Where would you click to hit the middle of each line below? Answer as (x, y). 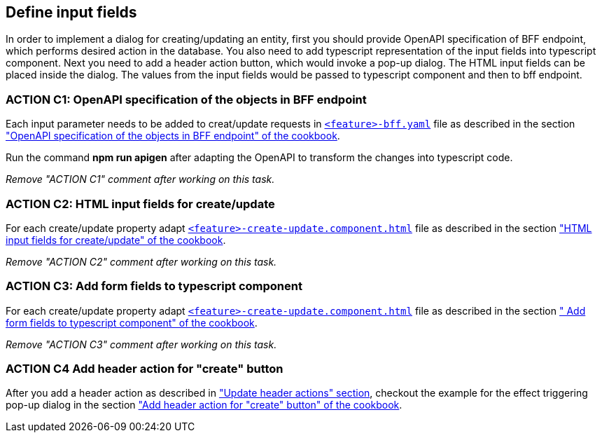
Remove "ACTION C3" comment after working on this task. (141, 344)
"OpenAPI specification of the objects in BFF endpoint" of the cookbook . (173, 136)
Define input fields (71, 12)
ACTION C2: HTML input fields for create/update (140, 204)
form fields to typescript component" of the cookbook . (132, 322)
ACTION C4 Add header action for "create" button (145, 369)
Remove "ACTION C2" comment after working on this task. (141, 261)
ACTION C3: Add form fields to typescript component (154, 286)
